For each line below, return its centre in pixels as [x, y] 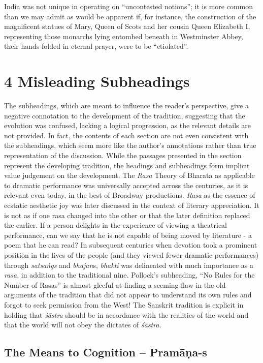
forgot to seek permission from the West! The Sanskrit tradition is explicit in [124, 304]
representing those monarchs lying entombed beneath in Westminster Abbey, [124, 36]
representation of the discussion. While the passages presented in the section [123, 155]
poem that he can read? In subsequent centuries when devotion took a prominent [131, 245]
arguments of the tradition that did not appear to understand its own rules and [128, 295]
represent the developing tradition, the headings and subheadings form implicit [127, 165]
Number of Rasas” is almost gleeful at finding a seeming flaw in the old [115, 284]
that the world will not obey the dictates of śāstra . [83, 325]
